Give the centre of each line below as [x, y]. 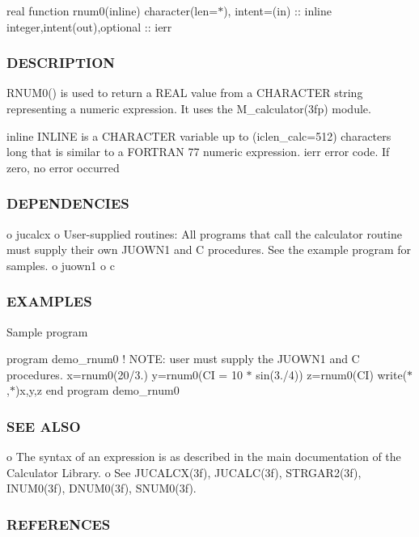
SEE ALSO [44, 426]
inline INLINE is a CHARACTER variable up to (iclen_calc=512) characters [199, 135]
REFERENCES [59, 524]
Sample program [47, 331]
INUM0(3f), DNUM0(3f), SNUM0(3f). [102, 488]
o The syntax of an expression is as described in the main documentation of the [204, 457]
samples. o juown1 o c [61, 265]
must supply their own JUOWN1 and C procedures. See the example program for [209, 249]
